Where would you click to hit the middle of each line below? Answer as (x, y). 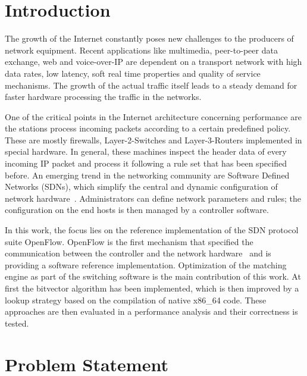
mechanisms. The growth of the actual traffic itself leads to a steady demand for (151, 85)
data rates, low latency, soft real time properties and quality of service (133, 73)
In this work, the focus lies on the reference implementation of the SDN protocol (152, 230)
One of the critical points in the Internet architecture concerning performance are (153, 116)
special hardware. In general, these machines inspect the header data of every (146, 151)
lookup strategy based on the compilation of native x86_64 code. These (136, 300)
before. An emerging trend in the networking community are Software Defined (147, 175)
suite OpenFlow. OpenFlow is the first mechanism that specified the (129, 241)
